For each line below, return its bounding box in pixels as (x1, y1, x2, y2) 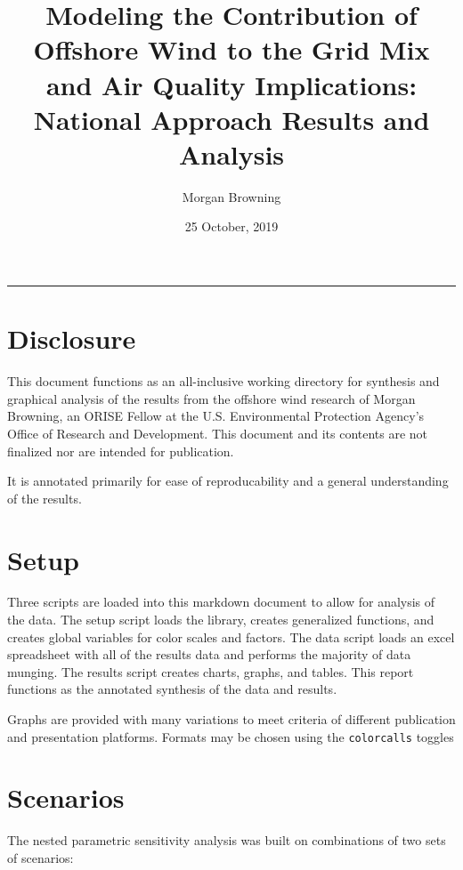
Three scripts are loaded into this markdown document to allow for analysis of (7, 592, 435, 611)
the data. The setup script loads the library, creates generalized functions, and (7, 610, 435, 629)
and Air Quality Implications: (45, 66, 418, 102)
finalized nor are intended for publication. (7, 441, 234, 460)
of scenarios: (7, 849, 74, 866)
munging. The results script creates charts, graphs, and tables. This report (7, 662, 414, 681)
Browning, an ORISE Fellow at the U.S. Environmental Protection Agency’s (7, 407, 425, 425)
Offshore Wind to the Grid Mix (33, 31, 430, 68)
